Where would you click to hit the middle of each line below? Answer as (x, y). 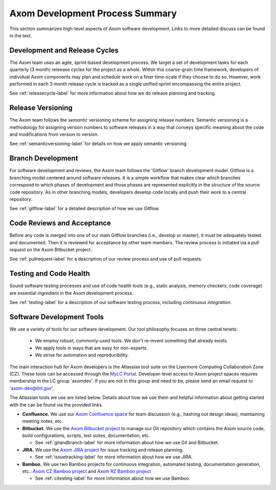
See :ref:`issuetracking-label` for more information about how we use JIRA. (114, 457)
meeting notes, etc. (43, 421)
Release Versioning (41, 108)
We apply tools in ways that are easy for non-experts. (91, 348)
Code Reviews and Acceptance (60, 223)
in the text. (21, 35)
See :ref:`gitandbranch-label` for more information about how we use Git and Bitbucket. (127, 442)
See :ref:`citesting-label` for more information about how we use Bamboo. (113, 478)
